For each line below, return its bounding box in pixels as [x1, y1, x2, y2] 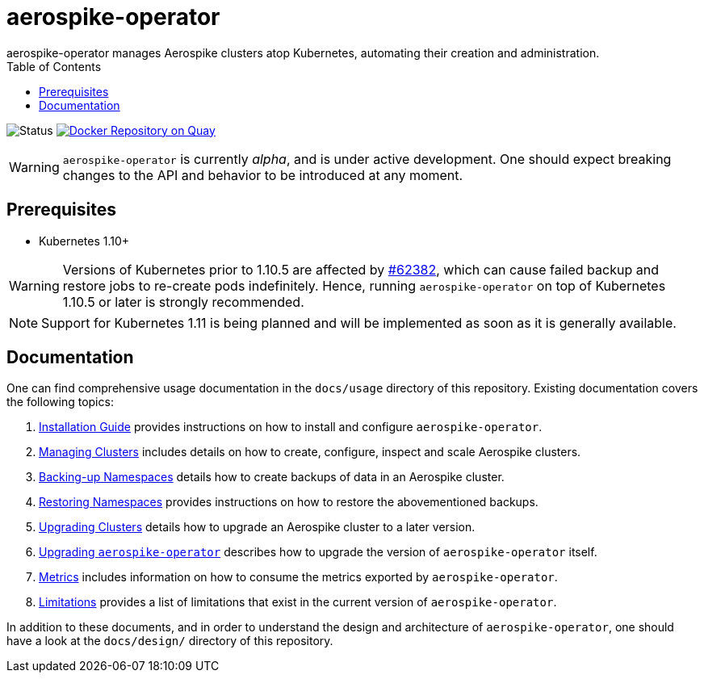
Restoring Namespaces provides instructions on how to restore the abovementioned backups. [39, 495, 538, 509]
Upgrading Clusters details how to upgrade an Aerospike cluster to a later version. [39, 520, 476, 534]
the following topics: [6, 395, 114, 409]
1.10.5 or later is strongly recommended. [62, 293, 304, 310]
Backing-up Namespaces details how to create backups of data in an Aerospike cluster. [39, 470, 505, 484]
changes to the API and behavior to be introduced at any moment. [62, 166, 463, 183]
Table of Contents [6, 59, 102, 73]
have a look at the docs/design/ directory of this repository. [6, 634, 333, 648]
